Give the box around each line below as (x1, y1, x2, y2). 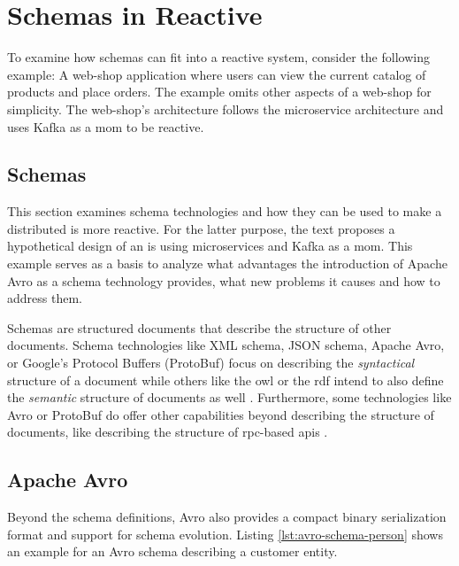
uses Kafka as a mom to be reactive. (7, 117, 204, 136)
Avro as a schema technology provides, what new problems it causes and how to (7, 271, 440, 290)
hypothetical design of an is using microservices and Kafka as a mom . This (7, 236, 413, 255)
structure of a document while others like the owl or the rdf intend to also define (7, 370, 444, 389)
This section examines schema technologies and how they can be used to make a (7, 202, 442, 221)
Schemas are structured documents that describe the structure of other (7, 318, 392, 337)
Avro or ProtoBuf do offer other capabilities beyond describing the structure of (7, 405, 434, 423)
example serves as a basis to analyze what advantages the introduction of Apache (7, 254, 448, 273)
